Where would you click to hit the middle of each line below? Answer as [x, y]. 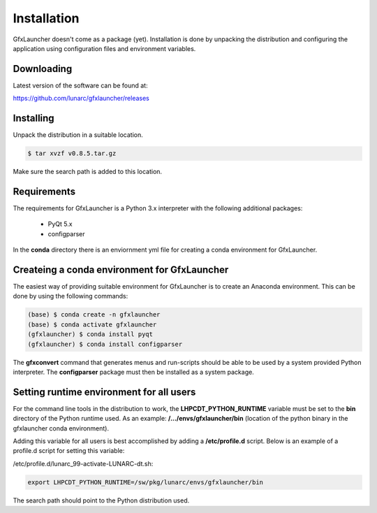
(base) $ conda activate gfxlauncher [92, 324]
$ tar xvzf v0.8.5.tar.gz [72, 153]
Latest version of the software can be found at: [80, 85]
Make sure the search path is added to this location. [88, 172]
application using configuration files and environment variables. [104, 48]
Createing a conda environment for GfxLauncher [121, 270]
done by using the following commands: [71, 296]
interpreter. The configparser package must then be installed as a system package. [133, 372]
